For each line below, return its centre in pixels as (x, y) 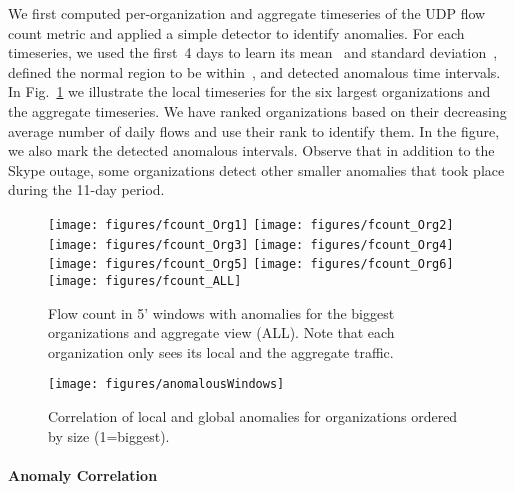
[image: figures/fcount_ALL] (145, 280)
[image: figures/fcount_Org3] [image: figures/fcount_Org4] (251, 244)
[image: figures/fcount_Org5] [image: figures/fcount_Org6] (251, 264)
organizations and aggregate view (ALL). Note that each (221, 332)
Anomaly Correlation (83, 474)
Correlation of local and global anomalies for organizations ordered (253, 416)
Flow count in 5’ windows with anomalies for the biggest (221, 312)
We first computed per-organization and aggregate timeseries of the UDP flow (247, 13)
